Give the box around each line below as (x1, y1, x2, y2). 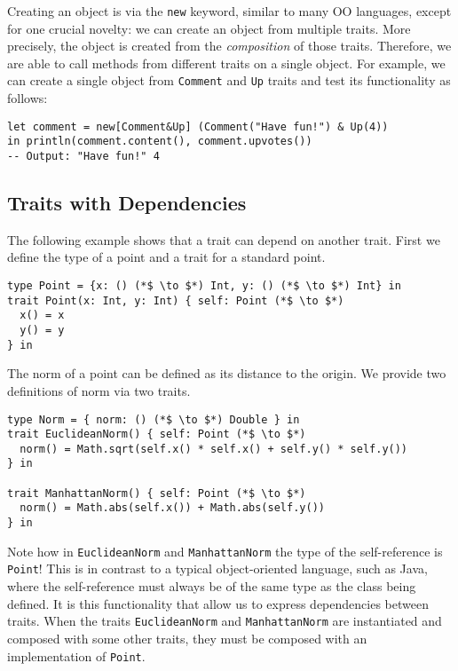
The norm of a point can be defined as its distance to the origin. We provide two (7, 364, 446, 383)
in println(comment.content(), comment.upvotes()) (7, 135, 312, 148)
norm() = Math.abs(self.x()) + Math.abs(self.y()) (20, 501, 325, 515)
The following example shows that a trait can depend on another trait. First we (7, 230, 440, 249)
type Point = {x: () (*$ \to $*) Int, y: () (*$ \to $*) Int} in (7, 280, 401, 293)
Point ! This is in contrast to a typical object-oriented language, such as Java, (7, 559, 428, 578)
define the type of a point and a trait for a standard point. (7, 248, 326, 266)
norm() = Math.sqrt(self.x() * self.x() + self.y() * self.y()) (20, 442, 408, 455)
